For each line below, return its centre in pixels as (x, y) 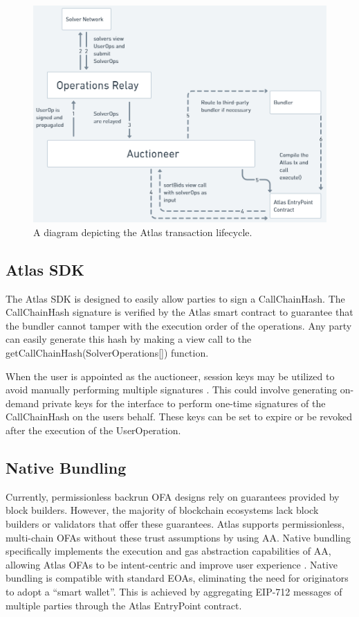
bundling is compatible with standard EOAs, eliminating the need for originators (177, 578)
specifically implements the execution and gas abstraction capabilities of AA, (168, 551)
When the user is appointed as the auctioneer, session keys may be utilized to (170, 376)
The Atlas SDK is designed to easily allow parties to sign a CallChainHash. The (175, 298)
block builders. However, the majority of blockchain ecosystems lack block (162, 510)
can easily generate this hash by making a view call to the (129, 339)
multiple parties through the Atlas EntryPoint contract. (124, 605)
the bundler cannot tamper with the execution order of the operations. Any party (179, 325)
